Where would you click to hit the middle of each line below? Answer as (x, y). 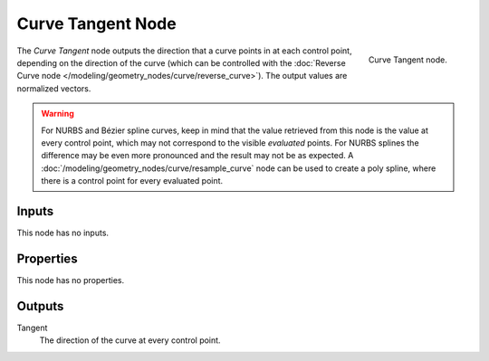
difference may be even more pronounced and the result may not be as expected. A (197, 156)
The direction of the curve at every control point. (130, 340)
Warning (58, 114)
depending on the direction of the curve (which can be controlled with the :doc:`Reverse (181, 62)
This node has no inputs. (62, 233)
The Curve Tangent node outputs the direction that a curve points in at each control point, (184, 51)
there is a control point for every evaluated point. (132, 181)
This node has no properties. (71, 280)
